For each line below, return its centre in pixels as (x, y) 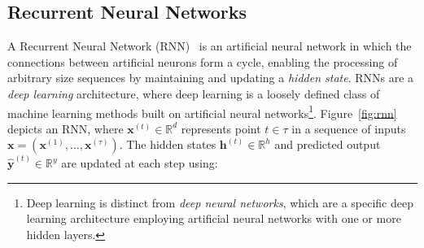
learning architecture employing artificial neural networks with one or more (214, 218)
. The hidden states (168, 144)
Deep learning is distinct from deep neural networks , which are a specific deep (220, 202)
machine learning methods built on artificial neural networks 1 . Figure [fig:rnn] (202, 111)
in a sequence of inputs (349, 128)
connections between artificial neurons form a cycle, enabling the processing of (203, 61)
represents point (221, 128)
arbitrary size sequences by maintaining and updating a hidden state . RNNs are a (211, 78)
